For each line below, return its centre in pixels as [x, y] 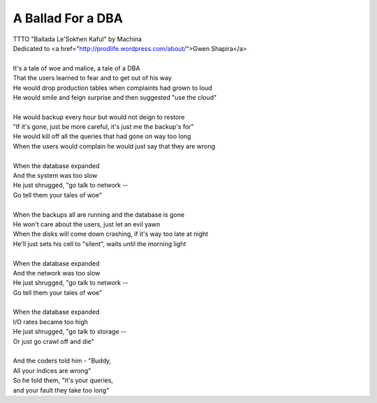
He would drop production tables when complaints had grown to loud [112, 88]
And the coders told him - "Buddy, [62, 361]
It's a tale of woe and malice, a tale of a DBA [76, 68]
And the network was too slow [57, 273]
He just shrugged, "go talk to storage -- [70, 332]
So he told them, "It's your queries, [63, 381]
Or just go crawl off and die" [53, 341]
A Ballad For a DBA [68, 18]
